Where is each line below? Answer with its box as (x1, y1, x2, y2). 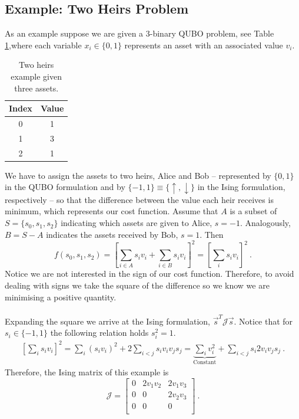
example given (11, 70, 62, 82)
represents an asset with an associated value (124, 38, 283, 51)
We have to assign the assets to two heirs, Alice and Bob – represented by (5, 169, 271, 181)
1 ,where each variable (5, 38, 82, 51)
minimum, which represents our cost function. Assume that (5, 205, 218, 217)
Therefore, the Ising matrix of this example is (5, 366, 169, 378)
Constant (193, 359, 217, 366)
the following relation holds (50, 326, 149, 339)
